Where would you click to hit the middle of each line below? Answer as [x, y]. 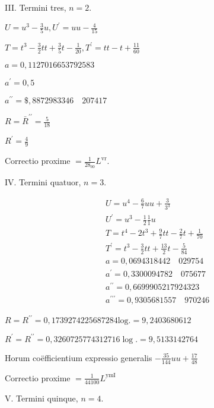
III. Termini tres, [36, 7]
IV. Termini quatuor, [43, 182]
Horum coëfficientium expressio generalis [79, 357]
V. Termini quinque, [41, 398]
